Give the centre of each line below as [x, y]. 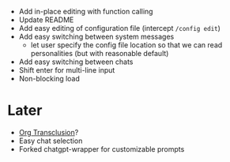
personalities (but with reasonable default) [100, 53]
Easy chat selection [51, 141]
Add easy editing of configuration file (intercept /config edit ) [119, 28]
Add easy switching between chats [76, 62]
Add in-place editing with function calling [86, 11]
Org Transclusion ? [49, 132]
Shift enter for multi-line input [67, 70]
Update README [46, 20]
